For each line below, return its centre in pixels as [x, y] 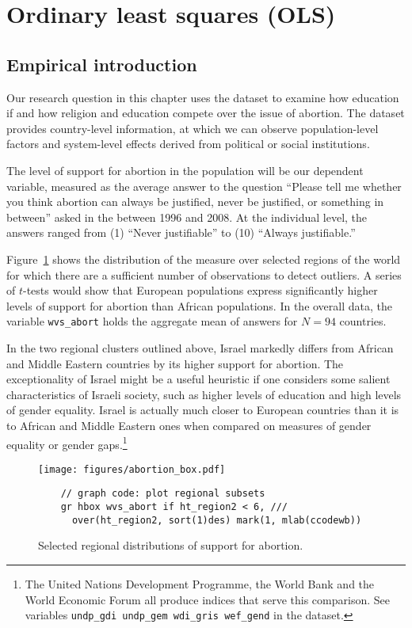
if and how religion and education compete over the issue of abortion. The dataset [206, 113]
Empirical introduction [102, 64]
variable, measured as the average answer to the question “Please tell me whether [204, 186]
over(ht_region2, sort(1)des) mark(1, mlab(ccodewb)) [217, 520]
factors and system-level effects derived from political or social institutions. [188, 144]
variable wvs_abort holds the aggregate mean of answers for [152, 321]
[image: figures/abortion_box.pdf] [132, 469]
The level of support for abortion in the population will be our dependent [185, 170]
